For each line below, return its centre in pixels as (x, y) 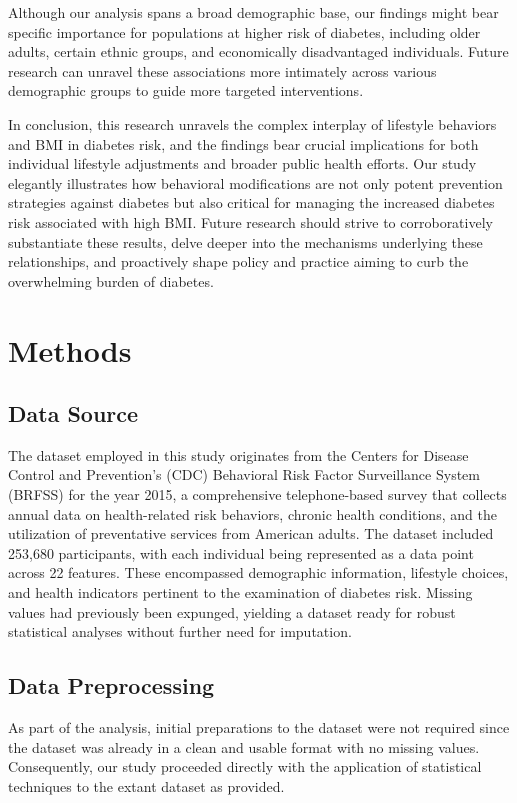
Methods (70, 349)
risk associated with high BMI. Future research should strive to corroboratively (250, 221)
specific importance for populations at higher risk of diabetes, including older (244, 31)
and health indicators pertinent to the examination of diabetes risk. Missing (240, 592)
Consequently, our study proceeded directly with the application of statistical (245, 766)
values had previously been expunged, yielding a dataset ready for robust (232, 611)
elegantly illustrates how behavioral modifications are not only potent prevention (255, 182)
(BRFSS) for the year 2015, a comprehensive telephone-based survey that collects (257, 494)
